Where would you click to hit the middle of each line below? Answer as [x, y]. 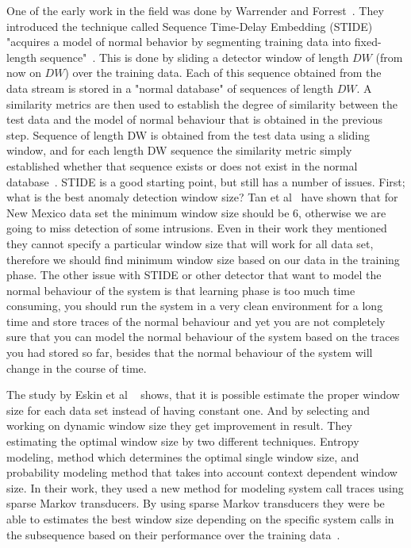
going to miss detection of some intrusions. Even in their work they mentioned [197, 228]
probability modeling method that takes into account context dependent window [202, 472]
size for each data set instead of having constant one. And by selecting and [188, 410]
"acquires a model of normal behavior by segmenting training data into [179, 42]
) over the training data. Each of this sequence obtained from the [223, 73]
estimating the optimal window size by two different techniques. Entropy [183, 441]
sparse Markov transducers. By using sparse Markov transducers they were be [196, 503]
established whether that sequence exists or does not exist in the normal [182, 165]
